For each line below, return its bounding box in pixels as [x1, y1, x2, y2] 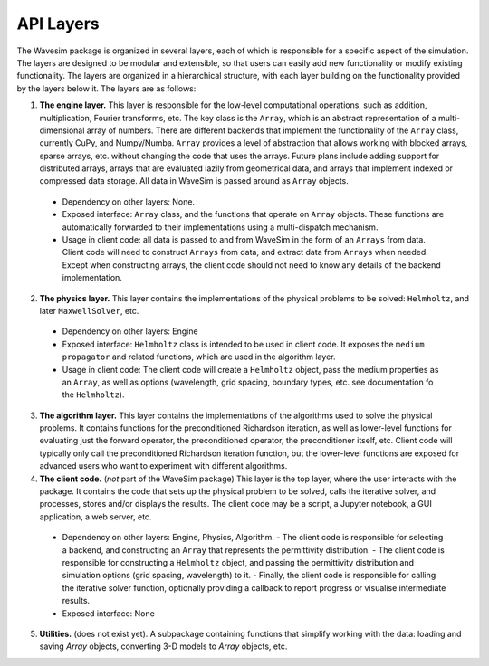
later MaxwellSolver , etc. [39, 305, 139, 316]
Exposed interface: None [62, 607, 156, 619]
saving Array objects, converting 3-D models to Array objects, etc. [39, 641, 288, 652]
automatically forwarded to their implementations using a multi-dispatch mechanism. [62, 222, 379, 233]
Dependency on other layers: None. [62, 195, 195, 207]
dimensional [39, 125, 85, 136]
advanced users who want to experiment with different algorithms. [39, 461, 288, 471]
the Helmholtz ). [62, 389, 125, 400]
